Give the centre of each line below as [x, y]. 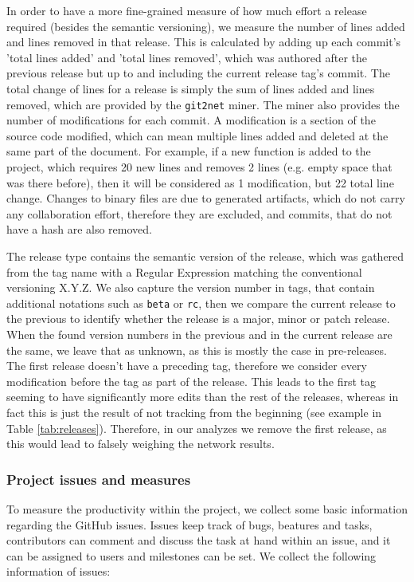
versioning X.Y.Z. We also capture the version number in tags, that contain [191, 287]
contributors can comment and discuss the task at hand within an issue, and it [199, 540]
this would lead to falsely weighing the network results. [141, 444]
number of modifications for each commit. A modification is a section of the [191, 120]
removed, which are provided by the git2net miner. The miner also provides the [203, 104]
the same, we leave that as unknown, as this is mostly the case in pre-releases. [197, 350]
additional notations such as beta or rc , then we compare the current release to [201, 303]
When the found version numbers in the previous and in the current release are [199, 334]
